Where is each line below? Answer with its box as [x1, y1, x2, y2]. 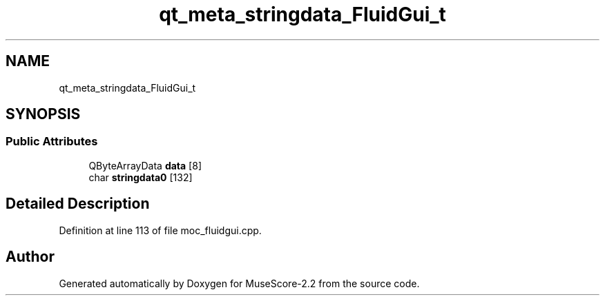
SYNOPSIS [6, 105, 81, 123]
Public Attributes [6, 134, 98, 149]
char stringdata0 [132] [88, 171, 193, 183]
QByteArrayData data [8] [88, 159, 202, 172]
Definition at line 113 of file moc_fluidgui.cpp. [59, 224, 262, 236]
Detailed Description [6, 195, 150, 213]
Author [6, 248, 55, 266]
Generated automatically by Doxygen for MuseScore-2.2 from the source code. [59, 277, 420, 289]
